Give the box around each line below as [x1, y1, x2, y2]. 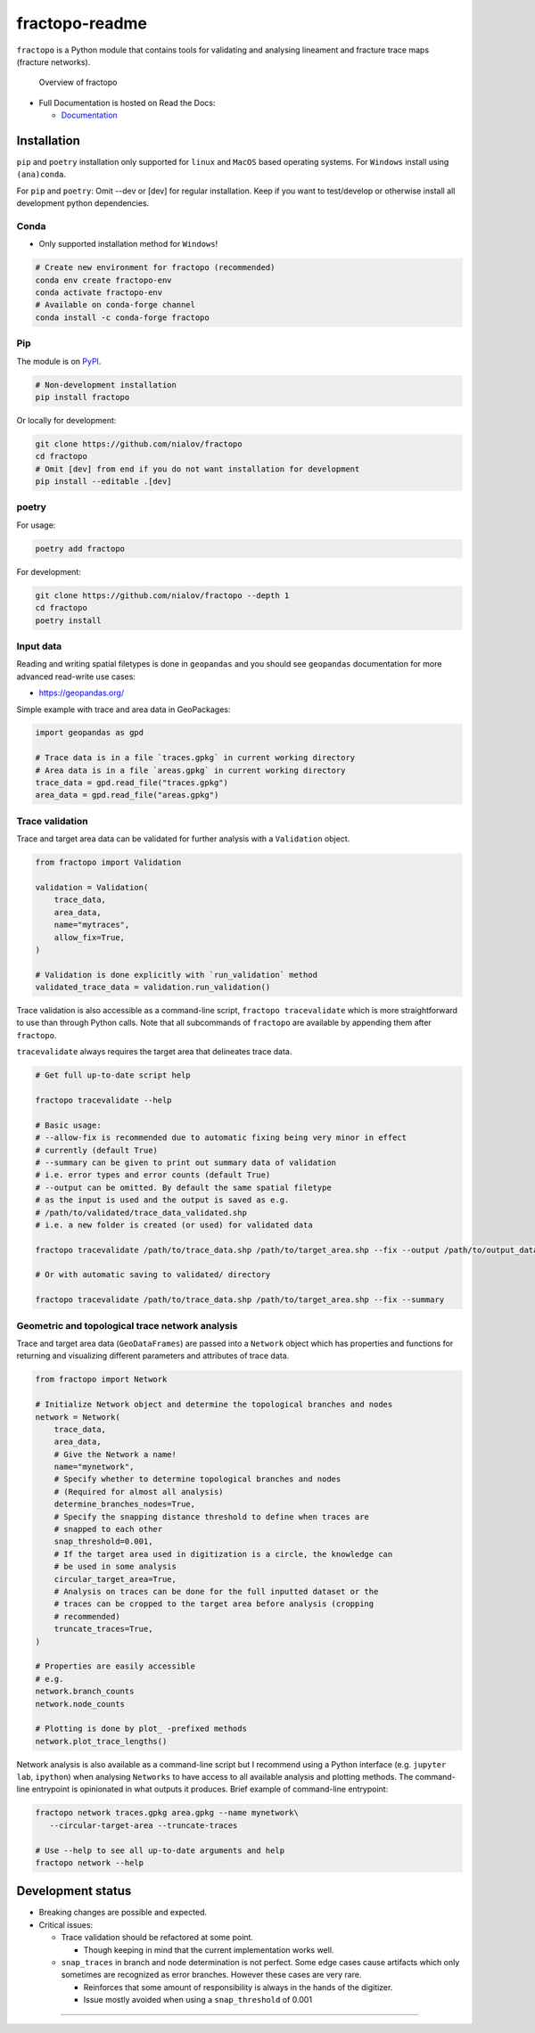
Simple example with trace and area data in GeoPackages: [16, 704, 231, 715]
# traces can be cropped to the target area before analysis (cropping [53, 1599, 374, 1609]
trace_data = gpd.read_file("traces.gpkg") [35, 778, 229, 788]
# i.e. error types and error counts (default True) [35, 1170, 271, 1180]
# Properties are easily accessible [35, 1661, 196, 1671]
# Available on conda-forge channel [35, 299, 196, 310]
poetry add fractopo [35, 544, 125, 553]
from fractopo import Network [35, 1374, 168, 1385]
